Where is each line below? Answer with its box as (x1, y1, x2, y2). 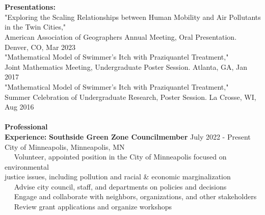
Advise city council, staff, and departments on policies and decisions (14, 181, 227, 192)
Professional (5, 121, 48, 132)
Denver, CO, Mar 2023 (5, 41, 76, 52)
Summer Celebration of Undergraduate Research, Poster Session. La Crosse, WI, (5, 91, 256, 102)
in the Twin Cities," (5, 21, 66, 32)
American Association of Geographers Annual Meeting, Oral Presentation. (5, 31, 237, 42)
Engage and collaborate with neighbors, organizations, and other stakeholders (14, 191, 257, 202)
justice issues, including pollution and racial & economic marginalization (5, 171, 231, 182)
